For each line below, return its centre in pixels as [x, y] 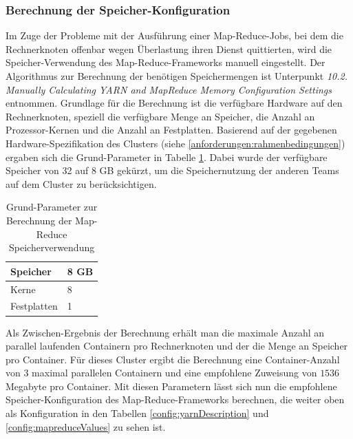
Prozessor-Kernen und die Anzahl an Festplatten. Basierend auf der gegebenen [171, 130]
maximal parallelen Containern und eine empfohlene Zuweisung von [174, 373]
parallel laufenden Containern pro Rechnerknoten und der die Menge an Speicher [177, 346]
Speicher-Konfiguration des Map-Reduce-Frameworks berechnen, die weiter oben [175, 399]
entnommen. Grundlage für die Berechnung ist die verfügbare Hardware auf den [174, 103]
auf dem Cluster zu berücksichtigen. [81, 183]
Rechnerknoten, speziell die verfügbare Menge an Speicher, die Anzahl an [160, 116]
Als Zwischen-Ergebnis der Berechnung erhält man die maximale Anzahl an [165, 332]
